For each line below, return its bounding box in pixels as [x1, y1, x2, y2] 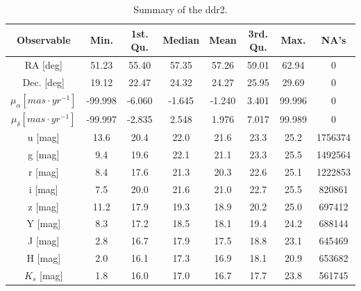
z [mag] [28, 199, 59, 213]
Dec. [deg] [22, 74, 65, 89]
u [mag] [27, 130, 60, 144]
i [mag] [28, 181, 58, 196]
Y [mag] [26, 216, 61, 231]
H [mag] [26, 251, 61, 265]
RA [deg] [24, 58, 62, 72]
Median [162, 33, 200, 47]
